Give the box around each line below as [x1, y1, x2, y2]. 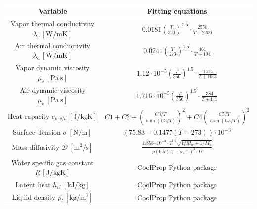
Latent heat [15, 179, 51, 189]
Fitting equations [147, 5, 207, 16]
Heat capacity [7, 111, 50, 121]
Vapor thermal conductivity [10, 18, 95, 29]
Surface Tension [13, 127, 61, 137]
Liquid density [12, 191, 56, 202]
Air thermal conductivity [15, 40, 90, 50]
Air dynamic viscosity [19, 84, 86, 95]
